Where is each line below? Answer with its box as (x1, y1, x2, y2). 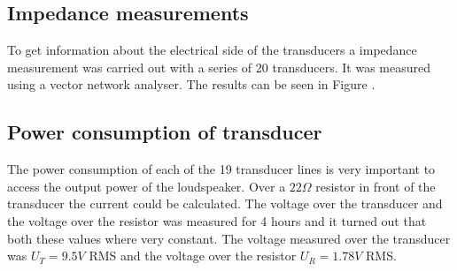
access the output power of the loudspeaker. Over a (7, 177, 286, 195)
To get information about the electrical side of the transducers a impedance (7, 41, 417, 59)
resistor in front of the (315, 177, 436, 195)
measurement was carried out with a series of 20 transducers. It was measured (7, 57, 430, 76)
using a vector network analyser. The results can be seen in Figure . (7, 75, 376, 94)
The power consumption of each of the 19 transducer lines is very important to (7, 160, 436, 178)
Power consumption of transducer (7, 118, 322, 146)
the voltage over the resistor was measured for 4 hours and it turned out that (7, 211, 427, 230)
